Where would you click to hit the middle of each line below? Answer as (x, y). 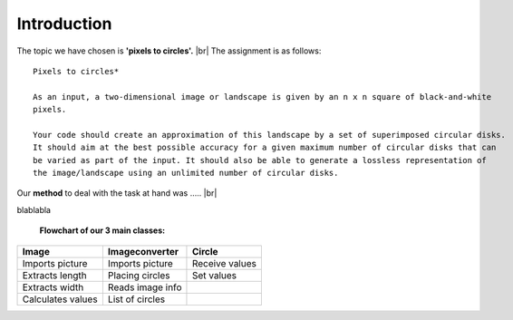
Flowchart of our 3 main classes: (102, 230)
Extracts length (54, 275)
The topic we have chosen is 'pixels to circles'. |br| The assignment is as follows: (169, 51)
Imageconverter (143, 251)
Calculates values (60, 299)
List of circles (136, 299)
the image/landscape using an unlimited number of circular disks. (186, 173)
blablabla (34, 209)
